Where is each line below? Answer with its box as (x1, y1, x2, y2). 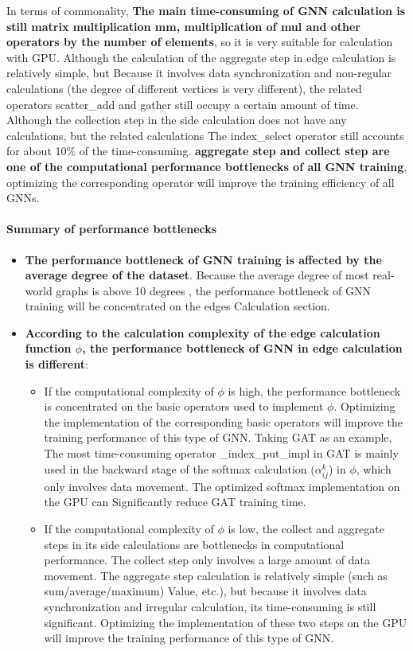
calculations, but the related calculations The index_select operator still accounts (6, 127, 404, 143)
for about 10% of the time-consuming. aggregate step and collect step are (6, 142, 390, 159)
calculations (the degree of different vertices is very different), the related (6, 80, 362, 96)
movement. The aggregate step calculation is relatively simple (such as (44, 567, 388, 583)
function (25, 340, 72, 357)
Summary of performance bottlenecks (6, 220, 217, 237)
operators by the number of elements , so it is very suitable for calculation (6, 33, 393, 50)
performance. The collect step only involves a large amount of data (44, 552, 370, 568)
